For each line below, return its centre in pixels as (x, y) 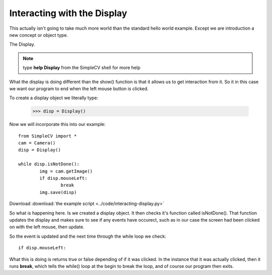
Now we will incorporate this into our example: (57, 124)
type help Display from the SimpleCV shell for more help (82, 67)
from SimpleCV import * (48, 136)
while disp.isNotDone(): (49, 164)
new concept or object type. (39, 35)
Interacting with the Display (68, 13)
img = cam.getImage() (66, 171)
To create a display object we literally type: (54, 98)
